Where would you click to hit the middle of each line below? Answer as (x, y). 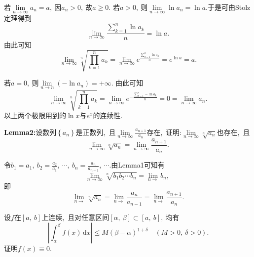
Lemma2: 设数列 (30, 132)
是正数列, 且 (96, 132)
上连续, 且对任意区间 (75, 217)
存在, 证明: (164, 132)
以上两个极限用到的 (35, 115)
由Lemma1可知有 (138, 165)
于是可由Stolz (229, 7)
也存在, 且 (233, 132)
